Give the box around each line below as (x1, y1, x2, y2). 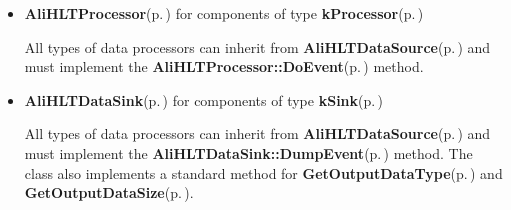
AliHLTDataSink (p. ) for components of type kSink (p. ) (24, 89, 383, 110)
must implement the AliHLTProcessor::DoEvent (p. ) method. (24, 56, 424, 77)
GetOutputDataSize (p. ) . (24, 182, 194, 203)
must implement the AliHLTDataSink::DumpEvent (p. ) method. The (24, 142, 473, 163)
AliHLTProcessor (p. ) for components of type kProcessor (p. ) (24, 3, 424, 23)
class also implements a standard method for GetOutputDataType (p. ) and (24, 162, 503, 183)
